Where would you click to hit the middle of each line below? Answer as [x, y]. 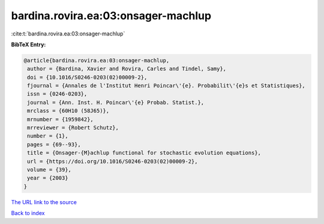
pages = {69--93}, [54, 144]
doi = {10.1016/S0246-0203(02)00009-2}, [87, 77]
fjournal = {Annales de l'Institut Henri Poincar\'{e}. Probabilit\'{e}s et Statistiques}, [166, 86]
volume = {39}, [49, 170]
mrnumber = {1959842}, [61, 119]
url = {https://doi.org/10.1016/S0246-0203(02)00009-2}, [112, 161]
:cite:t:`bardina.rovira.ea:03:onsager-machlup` [68, 34]
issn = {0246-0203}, [57, 94]
